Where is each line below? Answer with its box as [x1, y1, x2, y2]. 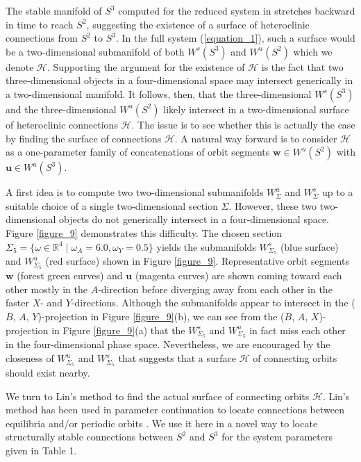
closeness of [6, 351, 54, 365]
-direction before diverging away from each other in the [98, 281, 333, 296]
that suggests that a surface [118, 351, 236, 365]
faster [6, 295, 29, 310]
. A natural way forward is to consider [174, 131, 337, 145]
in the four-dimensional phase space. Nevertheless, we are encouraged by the [6, 337, 330, 352]
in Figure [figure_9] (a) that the [51, 322, 185, 337]
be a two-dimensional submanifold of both [6, 44, 185, 58]
